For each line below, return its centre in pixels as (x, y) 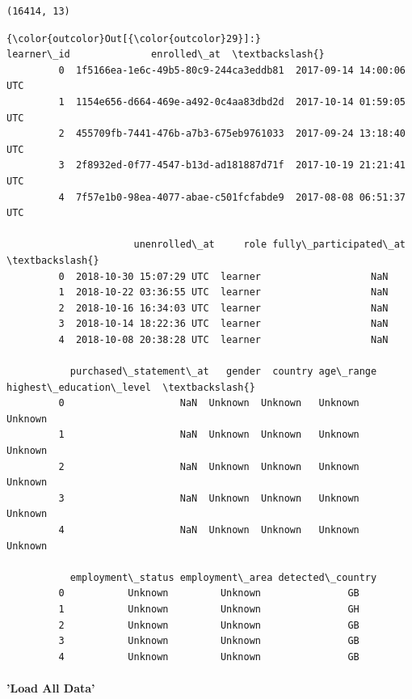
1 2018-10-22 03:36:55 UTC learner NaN (223, 292)
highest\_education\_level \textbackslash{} (131, 387)
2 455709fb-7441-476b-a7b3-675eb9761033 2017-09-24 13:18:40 (232, 134)
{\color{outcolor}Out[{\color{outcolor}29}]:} (134, 38)
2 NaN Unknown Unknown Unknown (209, 466)
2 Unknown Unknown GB (209, 625)
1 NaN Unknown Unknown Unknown (209, 435)
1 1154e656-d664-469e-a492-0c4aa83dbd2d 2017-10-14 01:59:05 (232, 102)
